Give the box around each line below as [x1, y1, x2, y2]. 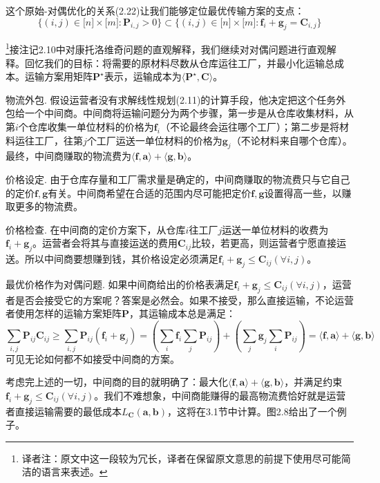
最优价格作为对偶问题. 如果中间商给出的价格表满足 [6, 276, 234, 291]
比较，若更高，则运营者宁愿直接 [191, 236, 336, 250]
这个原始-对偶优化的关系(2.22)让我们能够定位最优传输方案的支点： [6, 3, 305, 17]
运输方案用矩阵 [24, 69, 93, 84]
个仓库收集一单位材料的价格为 [18, 120, 154, 134]
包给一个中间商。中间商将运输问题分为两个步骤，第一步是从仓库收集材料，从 [6, 106, 354, 120]
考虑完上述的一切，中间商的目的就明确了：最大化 [6, 375, 228, 389]
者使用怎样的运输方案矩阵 [6, 306, 122, 321]
